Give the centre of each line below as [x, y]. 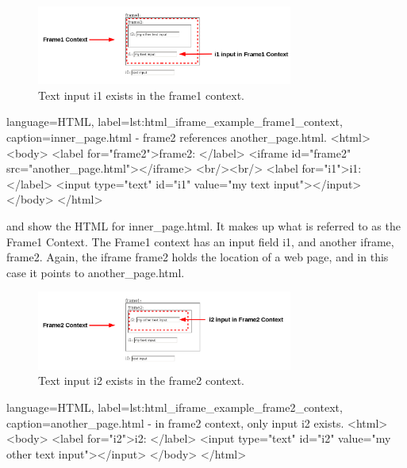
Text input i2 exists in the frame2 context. [141, 380]
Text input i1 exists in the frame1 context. [141, 95]
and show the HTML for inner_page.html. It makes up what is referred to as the [203, 225]
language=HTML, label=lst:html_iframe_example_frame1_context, [175, 122]
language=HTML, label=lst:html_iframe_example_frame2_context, [175, 407]
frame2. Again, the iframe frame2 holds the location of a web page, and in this [198, 257]
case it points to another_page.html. [96, 272]
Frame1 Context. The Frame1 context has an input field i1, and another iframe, [200, 241]
